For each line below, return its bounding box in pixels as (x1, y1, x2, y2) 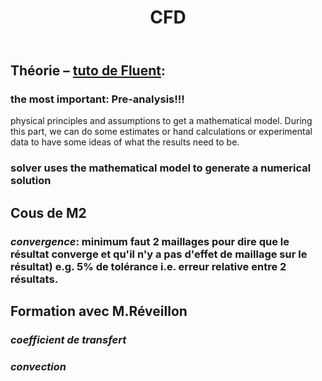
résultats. (10, 272, 59, 286)
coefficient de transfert (10, 333, 127, 347)
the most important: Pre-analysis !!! (10, 92, 185, 106)
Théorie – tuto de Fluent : (10, 62, 166, 80)
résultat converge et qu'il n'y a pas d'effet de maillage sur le (10, 247, 308, 261)
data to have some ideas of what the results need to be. (10, 136, 240, 148)
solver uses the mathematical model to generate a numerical (10, 161, 312, 175)
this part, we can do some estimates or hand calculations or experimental (10, 126, 313, 138)
